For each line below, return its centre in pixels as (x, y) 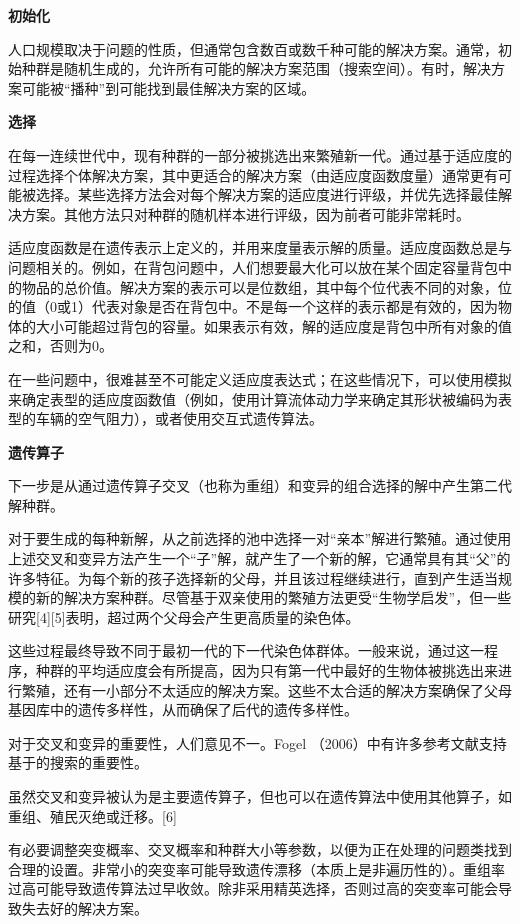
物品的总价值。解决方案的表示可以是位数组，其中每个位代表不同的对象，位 (266, 286)
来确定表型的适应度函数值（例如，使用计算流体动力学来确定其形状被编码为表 (260, 398)
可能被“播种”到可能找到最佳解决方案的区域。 (168, 87)
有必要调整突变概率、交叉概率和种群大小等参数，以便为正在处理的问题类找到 (260, 849)
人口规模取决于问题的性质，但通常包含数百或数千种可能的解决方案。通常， (253, 48)
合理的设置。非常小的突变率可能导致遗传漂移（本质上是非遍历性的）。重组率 (256, 868)
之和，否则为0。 (60, 345)
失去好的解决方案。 (84, 907)
